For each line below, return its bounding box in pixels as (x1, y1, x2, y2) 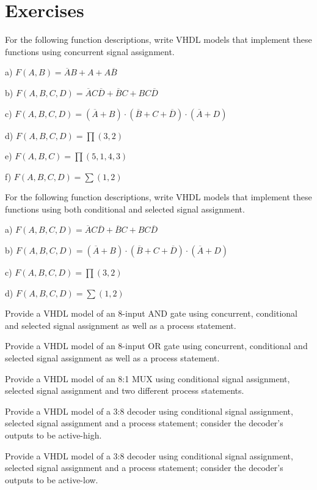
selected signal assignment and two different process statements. (5, 384, 244, 397)
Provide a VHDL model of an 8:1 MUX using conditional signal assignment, (5, 372, 290, 385)
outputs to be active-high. (5, 429, 102, 441)
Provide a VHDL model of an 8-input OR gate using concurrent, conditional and (5, 339, 308, 352)
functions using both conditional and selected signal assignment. (5, 202, 245, 215)
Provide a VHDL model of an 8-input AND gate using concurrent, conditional (5, 307, 297, 320)
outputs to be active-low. (5, 473, 98, 486)
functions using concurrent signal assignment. (5, 45, 175, 58)
